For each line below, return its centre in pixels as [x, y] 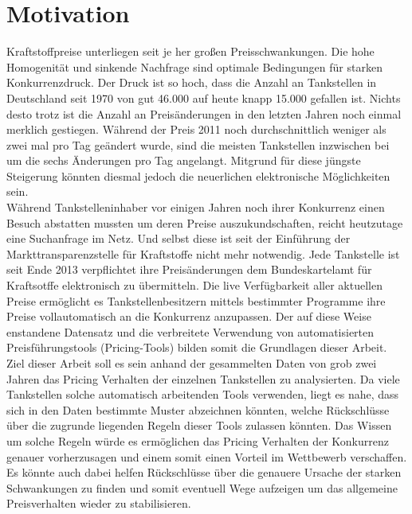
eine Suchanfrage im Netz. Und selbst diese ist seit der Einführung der [179, 238]
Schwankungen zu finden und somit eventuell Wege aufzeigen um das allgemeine [202, 487]
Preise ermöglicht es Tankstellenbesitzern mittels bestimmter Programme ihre [196, 300]
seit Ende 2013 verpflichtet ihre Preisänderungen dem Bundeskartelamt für [189, 269]
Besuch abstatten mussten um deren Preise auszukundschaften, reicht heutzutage [205, 222]
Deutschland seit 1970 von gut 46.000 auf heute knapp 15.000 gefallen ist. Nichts [204, 97]
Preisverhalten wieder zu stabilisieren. [99, 503]
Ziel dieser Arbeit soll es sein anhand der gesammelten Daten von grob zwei [192, 363]
